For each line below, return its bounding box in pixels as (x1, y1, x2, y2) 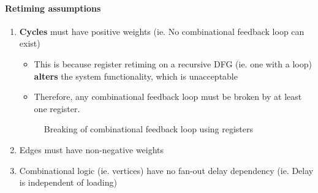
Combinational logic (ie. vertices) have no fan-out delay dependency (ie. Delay (19, 164, 314, 176)
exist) (19, 37, 40, 50)
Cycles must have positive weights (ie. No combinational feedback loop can (19, 25, 305, 37)
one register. (34, 102, 80, 115)
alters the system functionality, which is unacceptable (34, 69, 238, 82)
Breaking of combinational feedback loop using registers (44, 123, 254, 135)
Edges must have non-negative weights (19, 143, 164, 156)
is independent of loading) (19, 176, 117, 189)
